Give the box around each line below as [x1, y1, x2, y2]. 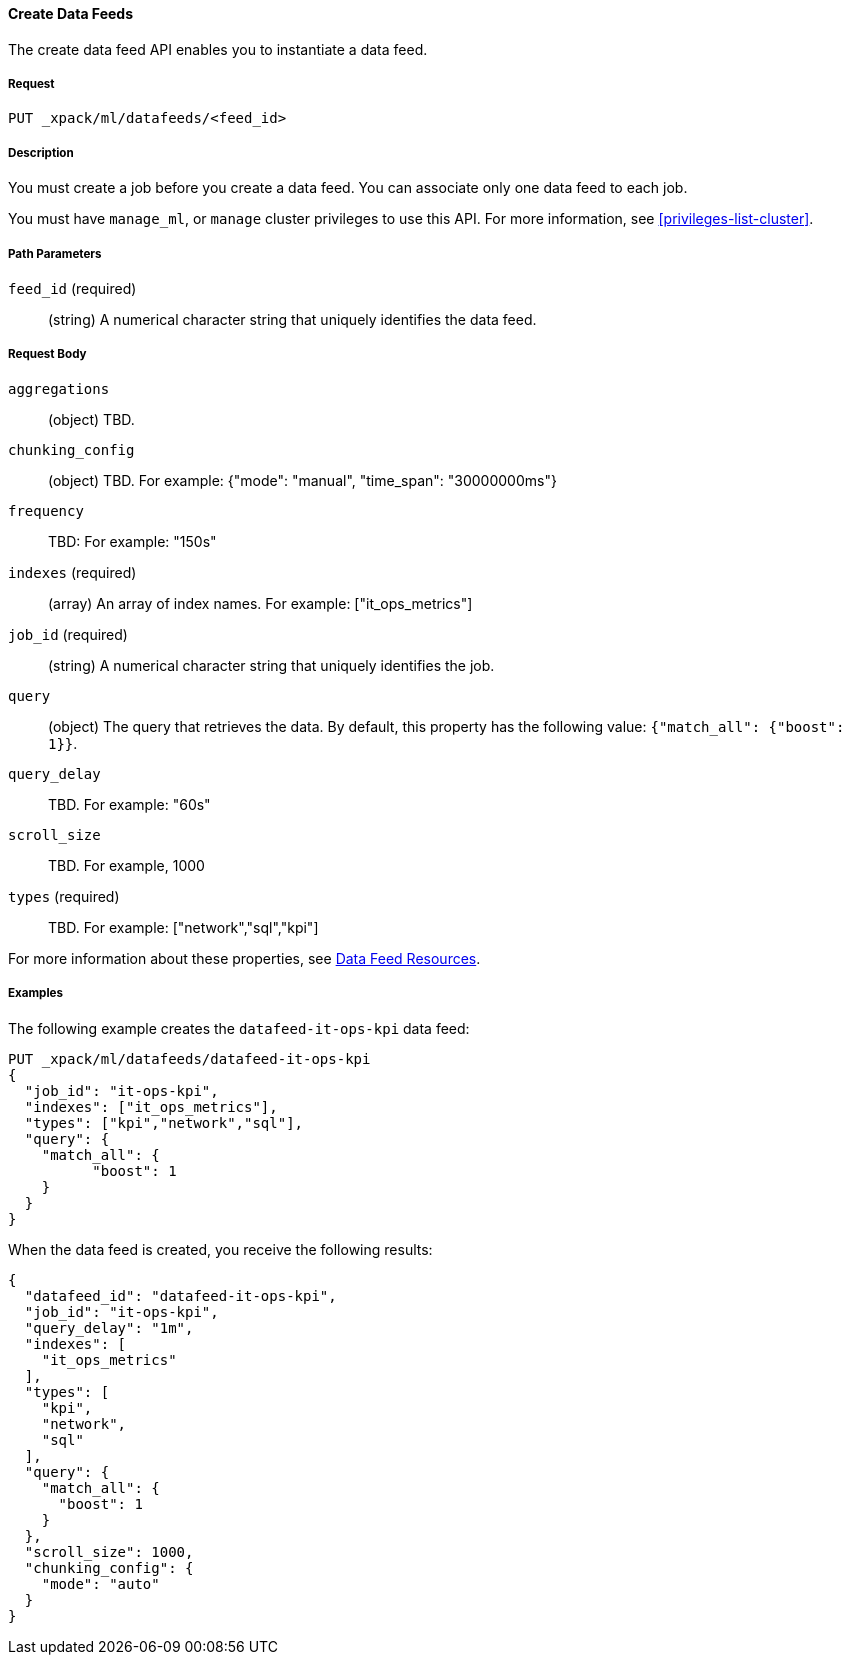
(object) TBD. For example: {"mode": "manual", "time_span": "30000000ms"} [48, 471, 557, 489]
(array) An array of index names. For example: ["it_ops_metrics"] [48, 594, 473, 612]
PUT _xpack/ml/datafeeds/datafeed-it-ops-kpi [8, 1050, 371, 1067]
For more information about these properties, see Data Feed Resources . [8, 949, 481, 967]
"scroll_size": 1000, [24, 1543, 194, 1560]
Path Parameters [8, 246, 102, 261]
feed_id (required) [8, 279, 137, 297]
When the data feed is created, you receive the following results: [8, 1240, 433, 1258]
